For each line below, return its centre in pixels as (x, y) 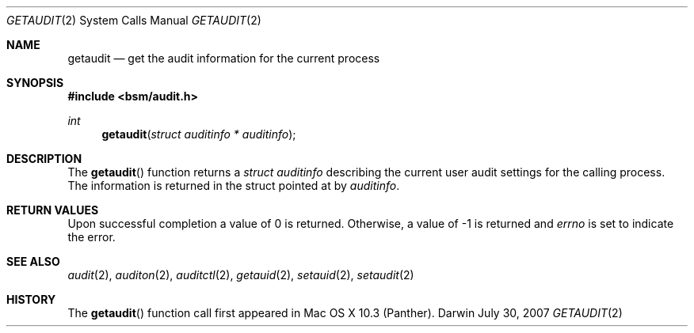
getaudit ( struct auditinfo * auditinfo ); (199, 134)
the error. (92, 237)
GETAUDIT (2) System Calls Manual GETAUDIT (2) (134, 20)
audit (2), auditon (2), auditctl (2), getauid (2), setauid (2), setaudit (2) (241, 275)
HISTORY (31, 299)
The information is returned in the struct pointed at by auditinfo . (234, 185)
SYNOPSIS (35, 83)
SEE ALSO (33, 261)
